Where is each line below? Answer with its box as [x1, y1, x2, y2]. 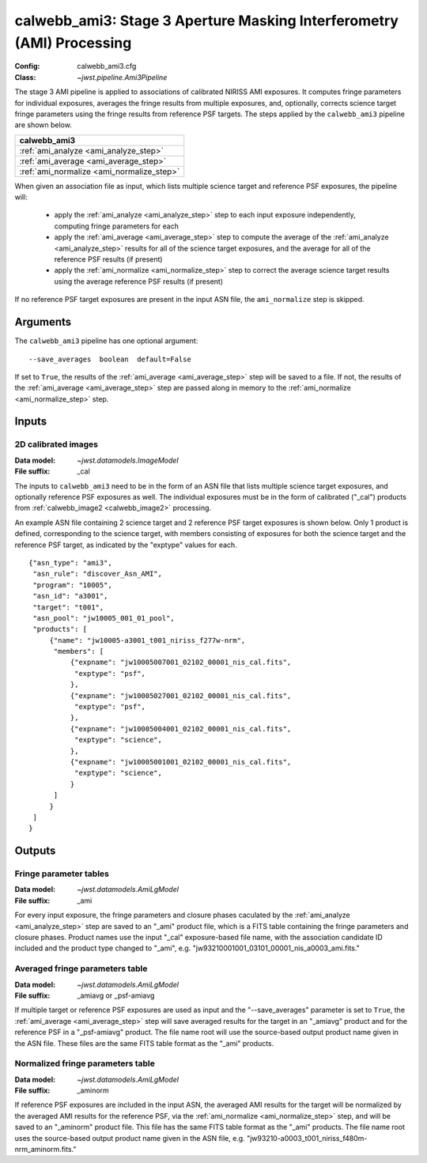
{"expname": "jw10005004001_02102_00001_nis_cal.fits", [70, 724, 292, 733]
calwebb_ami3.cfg [77, 62, 137, 71]
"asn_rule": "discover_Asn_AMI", [32, 569, 162, 579]
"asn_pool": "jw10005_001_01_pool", [32, 614, 176, 622]
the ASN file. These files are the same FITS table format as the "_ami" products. [14, 1038, 274, 1048]
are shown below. [14, 120, 73, 130]
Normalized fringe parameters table [14, 1058, 156, 1069]
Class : [14, 72, 36, 82]
